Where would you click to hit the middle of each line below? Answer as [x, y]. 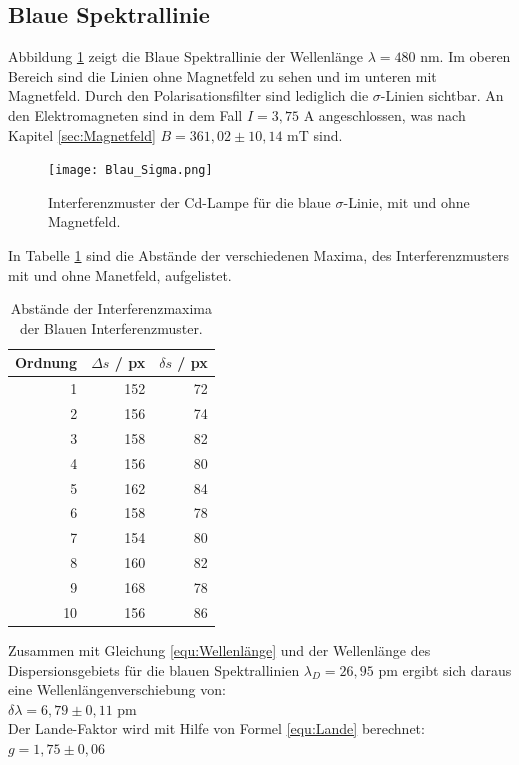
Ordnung [46, 362]
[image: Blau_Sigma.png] [130, 170]
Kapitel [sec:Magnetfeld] [82, 134]
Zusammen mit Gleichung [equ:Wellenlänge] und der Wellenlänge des [219, 649]
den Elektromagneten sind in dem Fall [125, 114]
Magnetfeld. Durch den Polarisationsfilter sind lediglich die [188, 95]
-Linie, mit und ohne [406, 201]
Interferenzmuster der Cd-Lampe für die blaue [189, 201]
